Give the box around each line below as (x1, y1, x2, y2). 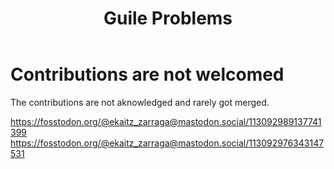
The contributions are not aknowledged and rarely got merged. (10, 96, 270, 108)
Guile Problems (103, 7, 233, 30)
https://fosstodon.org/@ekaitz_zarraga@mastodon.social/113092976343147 (10, 137, 325, 149)
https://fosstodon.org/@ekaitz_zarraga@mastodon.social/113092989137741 (10, 115, 322, 127)
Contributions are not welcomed (10, 63, 285, 86)
